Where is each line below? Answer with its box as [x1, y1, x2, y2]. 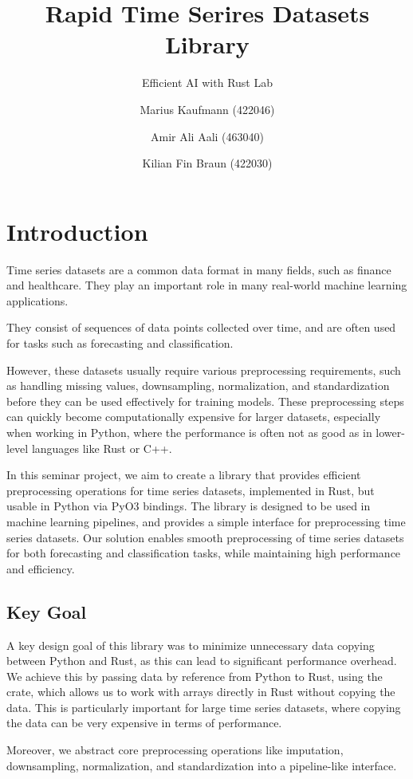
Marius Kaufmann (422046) [140, 100, 275, 117]
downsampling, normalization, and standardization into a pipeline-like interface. [6, 757, 397, 773]
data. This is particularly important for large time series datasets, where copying [6, 698, 401, 715]
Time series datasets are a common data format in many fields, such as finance [6, 261, 391, 277]
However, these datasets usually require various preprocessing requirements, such [6, 361, 401, 378]
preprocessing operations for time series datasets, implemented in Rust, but [6, 482, 375, 498]
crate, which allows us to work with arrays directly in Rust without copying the [6, 683, 395, 700]
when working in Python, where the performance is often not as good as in [6, 423, 372, 440]
